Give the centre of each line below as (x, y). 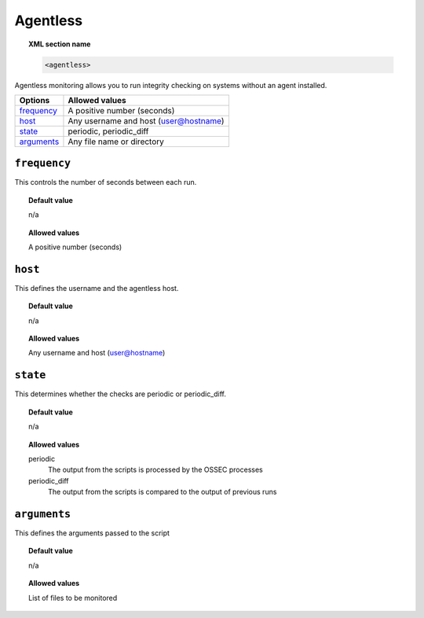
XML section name (60, 44)
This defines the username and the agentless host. (97, 288)
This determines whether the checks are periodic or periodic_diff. (121, 394)
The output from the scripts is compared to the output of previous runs (163, 492)
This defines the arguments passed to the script (92, 533)
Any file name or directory (116, 142)
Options (35, 100)
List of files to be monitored (73, 598)
